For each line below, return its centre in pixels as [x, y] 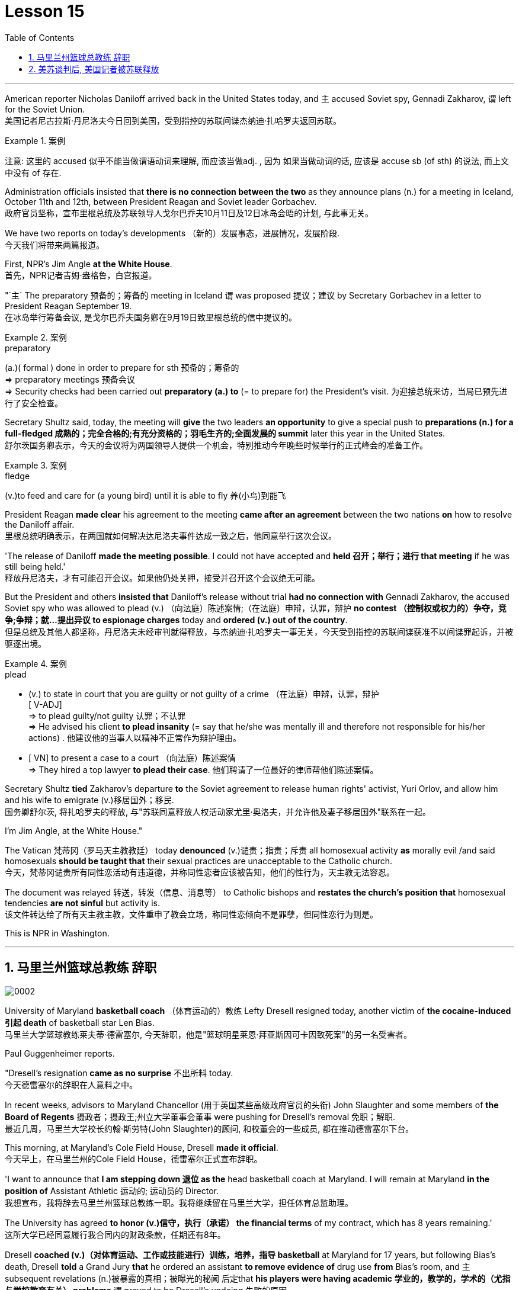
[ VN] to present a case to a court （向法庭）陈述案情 [132, 758]
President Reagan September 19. [68, 306]
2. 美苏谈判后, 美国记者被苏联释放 [94, 69]
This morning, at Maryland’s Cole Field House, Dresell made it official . [142, 1147]
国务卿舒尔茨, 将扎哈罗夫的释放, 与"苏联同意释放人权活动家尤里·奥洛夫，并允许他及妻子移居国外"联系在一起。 [218, 811]
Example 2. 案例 [36, 337]
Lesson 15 [45, 11]
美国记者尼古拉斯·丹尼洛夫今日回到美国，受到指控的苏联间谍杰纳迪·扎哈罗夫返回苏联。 [173, 120]
